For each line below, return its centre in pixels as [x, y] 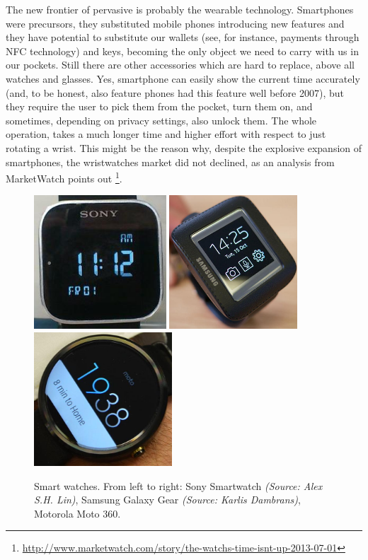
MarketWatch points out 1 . [64, 177]
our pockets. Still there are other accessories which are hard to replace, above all [180, 65]
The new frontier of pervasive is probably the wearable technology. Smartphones [180, 9]
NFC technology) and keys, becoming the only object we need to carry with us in [182, 51]
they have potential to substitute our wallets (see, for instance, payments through [183, 37]
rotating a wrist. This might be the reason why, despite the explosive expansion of [184, 147]
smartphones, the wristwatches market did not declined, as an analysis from [170, 162]
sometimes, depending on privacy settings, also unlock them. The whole [161, 120]
